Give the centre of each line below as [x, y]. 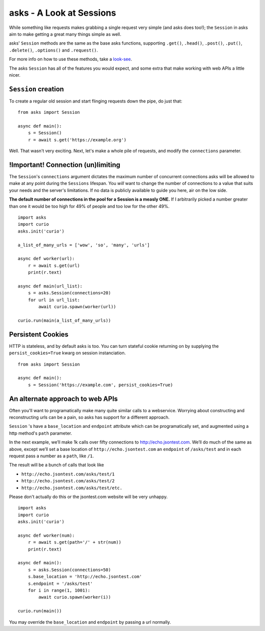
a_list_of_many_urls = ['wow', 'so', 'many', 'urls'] [84, 245]
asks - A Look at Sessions [63, 13]
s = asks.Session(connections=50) [69, 570]
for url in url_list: [54, 300]
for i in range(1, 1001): [59, 591]
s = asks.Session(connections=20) [69, 293]
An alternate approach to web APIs [63, 399]
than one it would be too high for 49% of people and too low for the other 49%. [89, 206]
